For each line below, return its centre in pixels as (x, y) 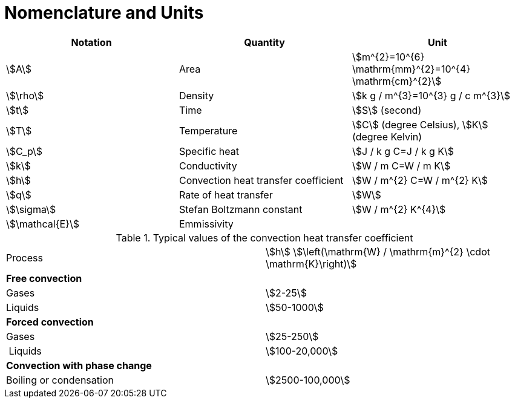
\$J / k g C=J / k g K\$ (403, 151)
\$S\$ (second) (387, 110)
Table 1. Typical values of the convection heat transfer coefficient (264, 238)
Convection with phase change (79, 365)
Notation (91, 42)
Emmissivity (206, 224)
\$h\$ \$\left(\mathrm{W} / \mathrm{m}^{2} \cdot (378, 251)
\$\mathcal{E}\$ (43, 224)
